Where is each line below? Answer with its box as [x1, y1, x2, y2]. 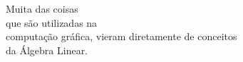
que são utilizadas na [6, 15, 98, 30]
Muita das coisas [6, 1, 78, 15]
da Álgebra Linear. [6, 42, 88, 57]
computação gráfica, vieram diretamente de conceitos [6, 29, 237, 44]
